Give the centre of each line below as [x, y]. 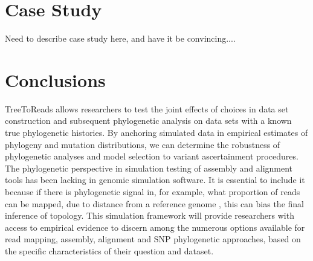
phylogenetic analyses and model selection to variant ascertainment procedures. [152, 156]
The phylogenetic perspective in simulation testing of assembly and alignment [149, 168]
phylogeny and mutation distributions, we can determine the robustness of [143, 144]
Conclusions [55, 79]
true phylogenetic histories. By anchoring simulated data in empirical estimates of [156, 133]
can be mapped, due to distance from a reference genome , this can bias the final [154, 203]
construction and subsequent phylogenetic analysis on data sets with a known [148, 121]
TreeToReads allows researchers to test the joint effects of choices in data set [147, 108]
